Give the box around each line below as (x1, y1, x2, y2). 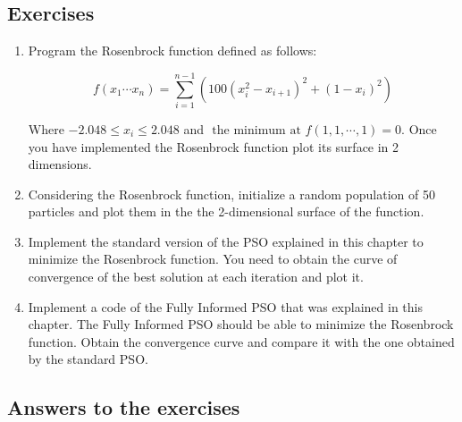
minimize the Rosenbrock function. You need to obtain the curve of (28, 249, 398, 268)
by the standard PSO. (28, 350, 148, 368)
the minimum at (212, 123, 301, 137)
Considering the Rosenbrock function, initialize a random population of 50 (28, 184, 435, 203)
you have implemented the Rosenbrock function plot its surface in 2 (28, 137, 399, 156)
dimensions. (28, 155, 92, 173)
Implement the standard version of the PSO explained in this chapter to (28, 232, 424, 250)
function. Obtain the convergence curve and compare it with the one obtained (28, 332, 455, 350)
